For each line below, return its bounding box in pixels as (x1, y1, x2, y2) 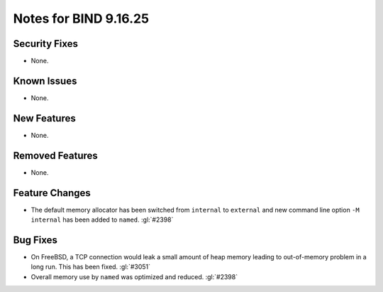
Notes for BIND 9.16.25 (13, 11, 149, 26)
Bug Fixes (13, 234, 58, 246)
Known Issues (13, 75, 77, 87)
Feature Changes (13, 187, 91, 199)
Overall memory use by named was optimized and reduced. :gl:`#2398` (30, 272, 238, 281)
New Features (13, 112, 76, 124)
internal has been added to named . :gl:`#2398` (30, 215, 174, 224)
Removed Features (13, 149, 99, 161)
